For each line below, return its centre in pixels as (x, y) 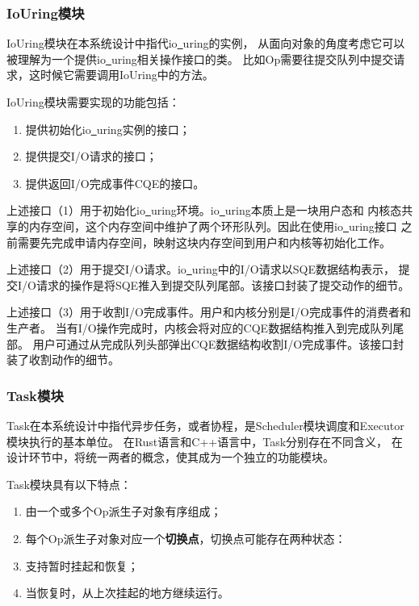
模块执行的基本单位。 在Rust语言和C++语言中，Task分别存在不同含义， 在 (205, 441)
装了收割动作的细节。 (63, 359)
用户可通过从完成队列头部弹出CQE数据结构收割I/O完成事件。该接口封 (218, 343)
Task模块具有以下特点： (69, 484)
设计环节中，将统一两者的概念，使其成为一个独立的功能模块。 (170, 457)
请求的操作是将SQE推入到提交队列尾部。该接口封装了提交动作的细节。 (223, 284)
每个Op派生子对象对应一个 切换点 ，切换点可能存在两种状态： (186, 538)
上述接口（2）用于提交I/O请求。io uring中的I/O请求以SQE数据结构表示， (201, 269)
